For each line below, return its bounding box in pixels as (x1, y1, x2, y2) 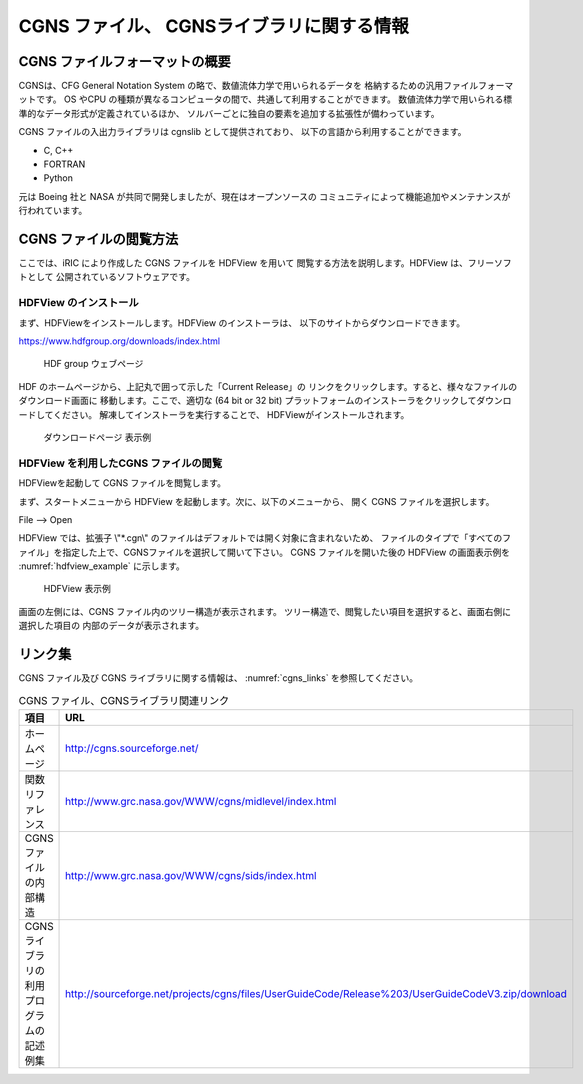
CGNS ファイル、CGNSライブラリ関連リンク (18, 693, 230, 707)
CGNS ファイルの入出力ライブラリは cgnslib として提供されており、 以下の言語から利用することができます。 (18, 126, 467, 138)
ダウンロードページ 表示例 (43, 431, 152, 443)
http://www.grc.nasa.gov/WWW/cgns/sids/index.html (65, 868, 317, 882)
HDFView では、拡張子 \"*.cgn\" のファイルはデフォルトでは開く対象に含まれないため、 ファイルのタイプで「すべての (18, 532, 503, 544)
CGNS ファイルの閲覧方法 (18, 231, 179, 247)
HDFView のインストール (18, 296, 139, 310)
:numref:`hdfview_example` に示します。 (18, 560, 185, 572)
